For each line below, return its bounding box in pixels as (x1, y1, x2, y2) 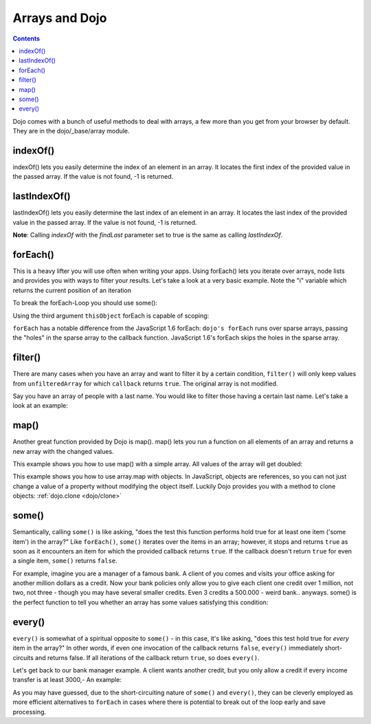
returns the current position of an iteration (12, 286, 132, 294)
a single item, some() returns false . (12, 557, 118, 565)
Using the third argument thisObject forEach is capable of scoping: (12, 311, 210, 320)
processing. (12, 707, 47, 716)
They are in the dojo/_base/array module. (12, 127, 130, 135)
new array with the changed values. (12, 447, 114, 455)
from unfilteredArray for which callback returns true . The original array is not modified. (12, 379, 278, 388)
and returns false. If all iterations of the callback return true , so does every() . (34, 653, 260, 661)
